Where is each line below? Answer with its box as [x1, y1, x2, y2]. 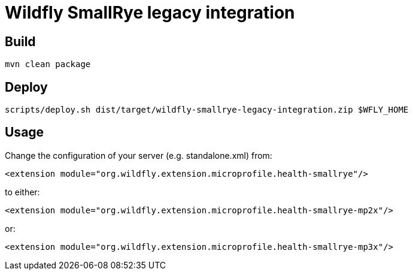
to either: [5, 186, 40, 197]
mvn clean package [5, 59, 91, 69]
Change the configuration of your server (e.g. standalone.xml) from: [5, 150, 272, 161]
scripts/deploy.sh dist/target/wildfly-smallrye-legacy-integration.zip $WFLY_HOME [5, 105, 409, 115]
